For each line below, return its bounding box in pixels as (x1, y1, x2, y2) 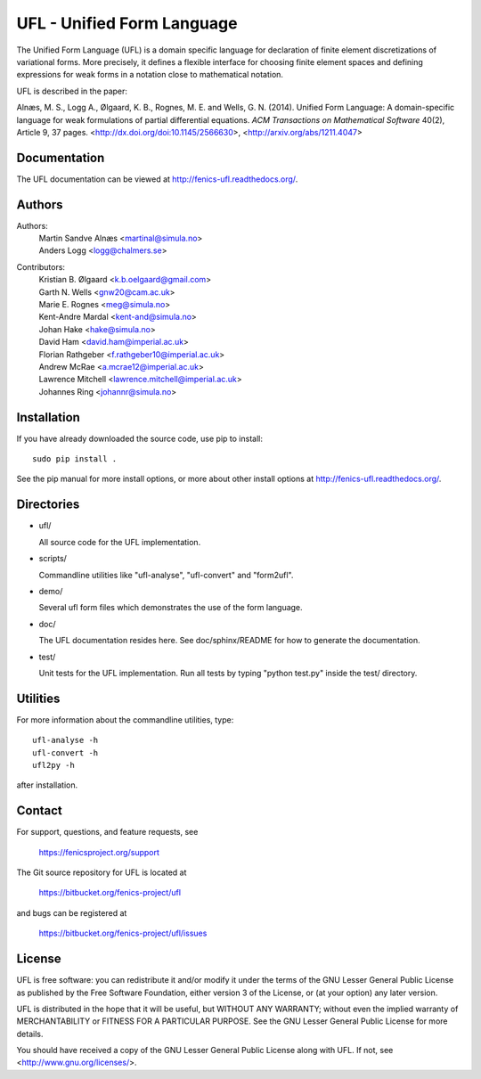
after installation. (16, 780, 78, 790)
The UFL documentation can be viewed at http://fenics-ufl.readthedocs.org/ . (16, 174, 298, 184)
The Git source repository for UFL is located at (16, 867, 187, 878)
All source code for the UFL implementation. (38, 536, 201, 547)
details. (16, 1028, 44, 1039)
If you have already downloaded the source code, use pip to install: (16, 433, 263, 444)
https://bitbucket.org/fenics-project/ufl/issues (38, 928, 208, 939)
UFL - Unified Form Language (16, 13, 238, 33)
